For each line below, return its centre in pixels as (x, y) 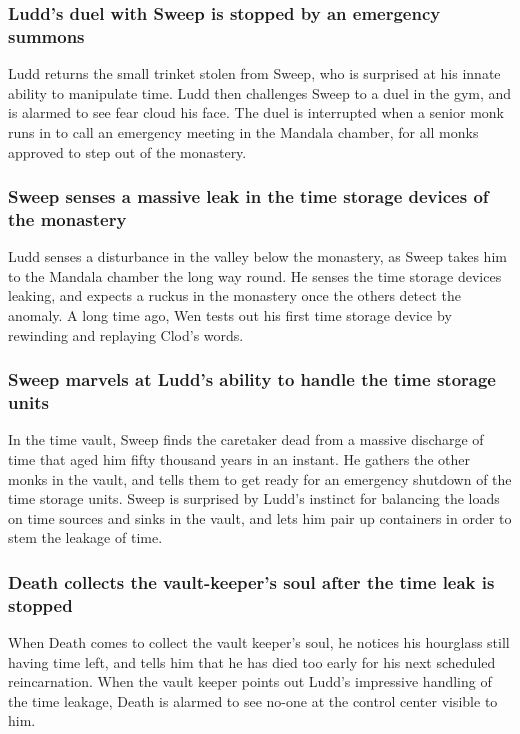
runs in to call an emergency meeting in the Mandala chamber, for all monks (243, 131)
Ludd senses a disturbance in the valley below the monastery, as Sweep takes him (257, 256)
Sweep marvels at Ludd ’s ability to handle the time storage (252, 379)
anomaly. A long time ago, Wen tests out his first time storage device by (230, 315)
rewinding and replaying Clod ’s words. (126, 334)
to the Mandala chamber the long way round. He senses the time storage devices (255, 275)
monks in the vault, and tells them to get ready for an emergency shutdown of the (260, 478)
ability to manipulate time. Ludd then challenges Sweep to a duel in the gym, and (260, 92)
